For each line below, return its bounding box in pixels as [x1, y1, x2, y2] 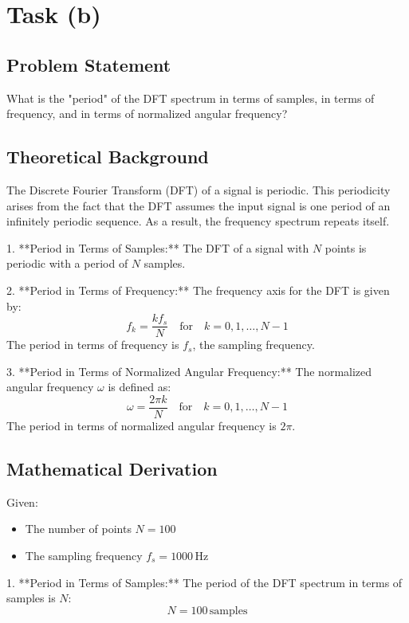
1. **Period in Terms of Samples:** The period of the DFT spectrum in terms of [6, 574, 403, 590]
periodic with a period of [6, 255, 128, 272]
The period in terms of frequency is [6, 336, 179, 353]
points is [324, 239, 367, 256]
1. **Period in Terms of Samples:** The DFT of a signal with [6, 239, 309, 256]
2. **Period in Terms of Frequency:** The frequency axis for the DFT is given [6, 281, 390, 298]
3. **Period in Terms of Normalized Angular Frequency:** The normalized [6, 362, 372, 379]
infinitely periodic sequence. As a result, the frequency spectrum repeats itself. [6, 213, 390, 229]
